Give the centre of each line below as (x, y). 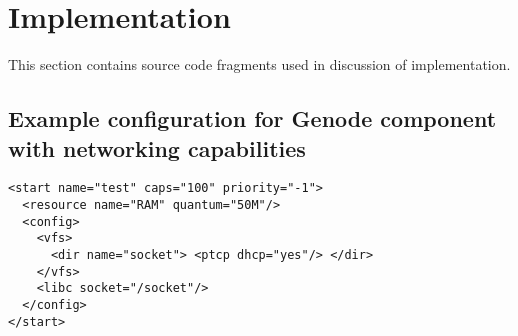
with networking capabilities (157, 147)
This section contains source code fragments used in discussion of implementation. (259, 64)
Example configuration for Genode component (252, 118)
